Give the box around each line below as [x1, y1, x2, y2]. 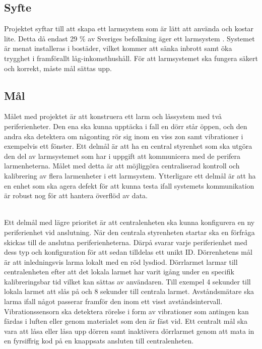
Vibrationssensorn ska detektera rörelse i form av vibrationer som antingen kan [4, 306, 249, 316]
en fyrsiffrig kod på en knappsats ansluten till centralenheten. [4, 335, 194, 346]
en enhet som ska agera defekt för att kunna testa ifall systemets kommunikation [4, 180, 254, 191]
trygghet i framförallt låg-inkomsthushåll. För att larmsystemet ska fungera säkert [4, 52, 258, 63]
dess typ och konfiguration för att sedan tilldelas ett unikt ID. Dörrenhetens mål [4, 247, 252, 257]
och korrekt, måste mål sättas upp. [4, 63, 112, 73]
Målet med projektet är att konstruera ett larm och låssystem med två [4, 111, 222, 122]
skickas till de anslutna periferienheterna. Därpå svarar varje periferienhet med [4, 237, 247, 247]
